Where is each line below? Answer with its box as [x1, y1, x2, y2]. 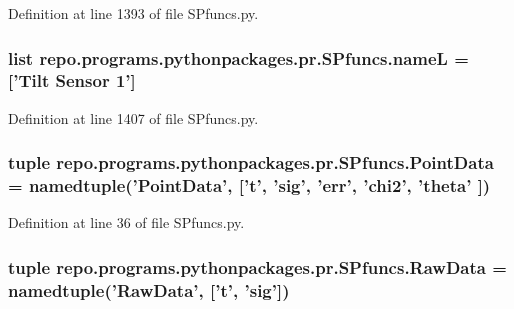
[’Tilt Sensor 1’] [8, 68, 136, 93]
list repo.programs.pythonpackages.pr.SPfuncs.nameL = [8, 45, 469, 70]
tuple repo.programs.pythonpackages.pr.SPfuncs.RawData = [8, 254, 507, 279]
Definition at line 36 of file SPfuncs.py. [8, 212, 245, 233]
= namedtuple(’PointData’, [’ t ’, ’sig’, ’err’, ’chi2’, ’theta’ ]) [8, 173, 491, 198]
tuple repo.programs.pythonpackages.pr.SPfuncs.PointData [8, 150, 494, 175]
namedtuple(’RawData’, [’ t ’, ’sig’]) [8, 277, 290, 302]
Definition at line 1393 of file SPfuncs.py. [8, 3, 259, 23]
